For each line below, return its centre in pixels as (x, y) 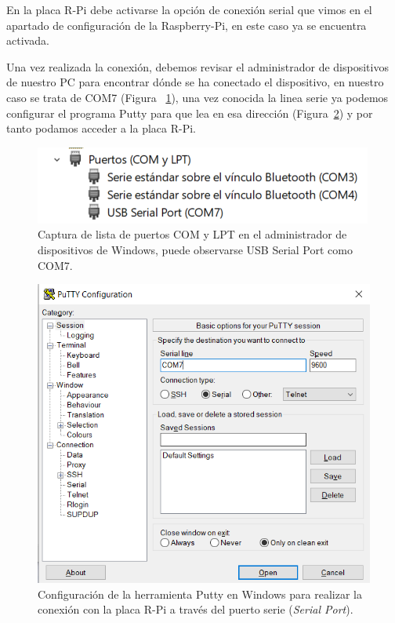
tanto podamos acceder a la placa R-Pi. (101, 128)
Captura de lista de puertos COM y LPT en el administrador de (192, 234)
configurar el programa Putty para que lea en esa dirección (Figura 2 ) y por (190, 113)
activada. (28, 40)
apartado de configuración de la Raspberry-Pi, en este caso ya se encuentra (187, 25)
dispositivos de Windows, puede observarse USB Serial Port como (195, 249)
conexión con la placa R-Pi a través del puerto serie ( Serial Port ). (196, 609)
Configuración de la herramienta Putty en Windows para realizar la (200, 594)
